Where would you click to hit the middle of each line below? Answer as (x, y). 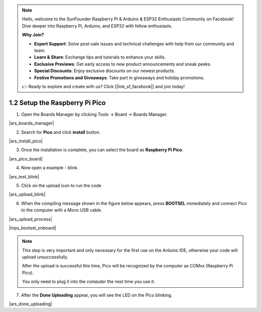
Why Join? (33, 35)
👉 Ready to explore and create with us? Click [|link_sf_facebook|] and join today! (103, 86)
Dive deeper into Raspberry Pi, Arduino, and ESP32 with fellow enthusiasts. (97, 26)
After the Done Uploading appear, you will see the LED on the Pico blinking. (97, 295)
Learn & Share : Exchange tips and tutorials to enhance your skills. (100, 57)
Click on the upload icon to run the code (61, 185)
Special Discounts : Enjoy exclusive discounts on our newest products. (105, 71)
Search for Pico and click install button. (61, 132)
